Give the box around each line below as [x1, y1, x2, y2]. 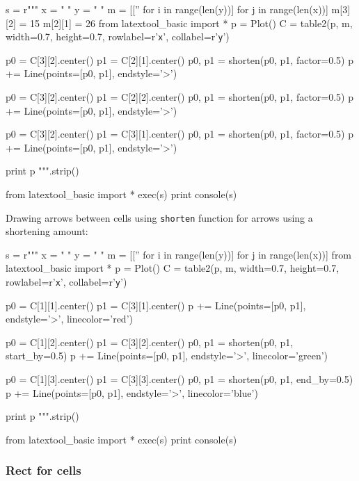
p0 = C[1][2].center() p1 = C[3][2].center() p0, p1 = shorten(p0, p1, [6, 334, 294, 349]
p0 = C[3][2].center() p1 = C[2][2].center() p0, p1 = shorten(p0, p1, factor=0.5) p [6, 90, 353, 104]
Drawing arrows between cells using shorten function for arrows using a [6, 210, 313, 225]
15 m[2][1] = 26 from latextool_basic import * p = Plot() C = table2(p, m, [29, 15, 353, 30]
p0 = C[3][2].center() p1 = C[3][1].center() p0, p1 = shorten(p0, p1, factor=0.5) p [6, 127, 353, 141]
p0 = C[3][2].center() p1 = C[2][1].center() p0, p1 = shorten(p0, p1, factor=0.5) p [6, 52, 353, 67]
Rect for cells [6, 462, 81, 479]
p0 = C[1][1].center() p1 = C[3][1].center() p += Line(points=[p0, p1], [6, 297, 306, 312]
